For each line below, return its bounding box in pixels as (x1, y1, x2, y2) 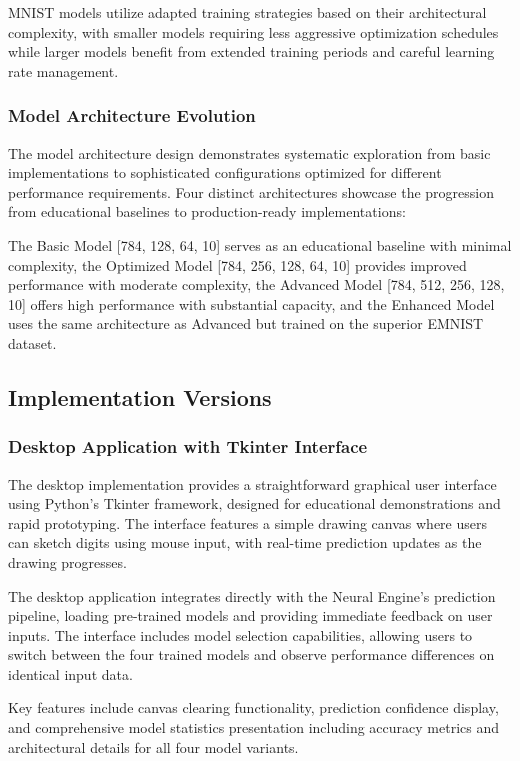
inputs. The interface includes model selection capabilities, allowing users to (8, 624, 473, 645)
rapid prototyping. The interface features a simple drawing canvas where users (8, 512, 487, 533)
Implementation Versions (8, 381, 272, 412)
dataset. (8, 332, 57, 353)
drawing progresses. (8, 551, 127, 572)
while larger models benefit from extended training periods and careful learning (8, 41, 495, 62)
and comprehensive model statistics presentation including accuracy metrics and (8, 717, 499, 738)
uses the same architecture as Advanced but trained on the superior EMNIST (8, 313, 484, 334)
